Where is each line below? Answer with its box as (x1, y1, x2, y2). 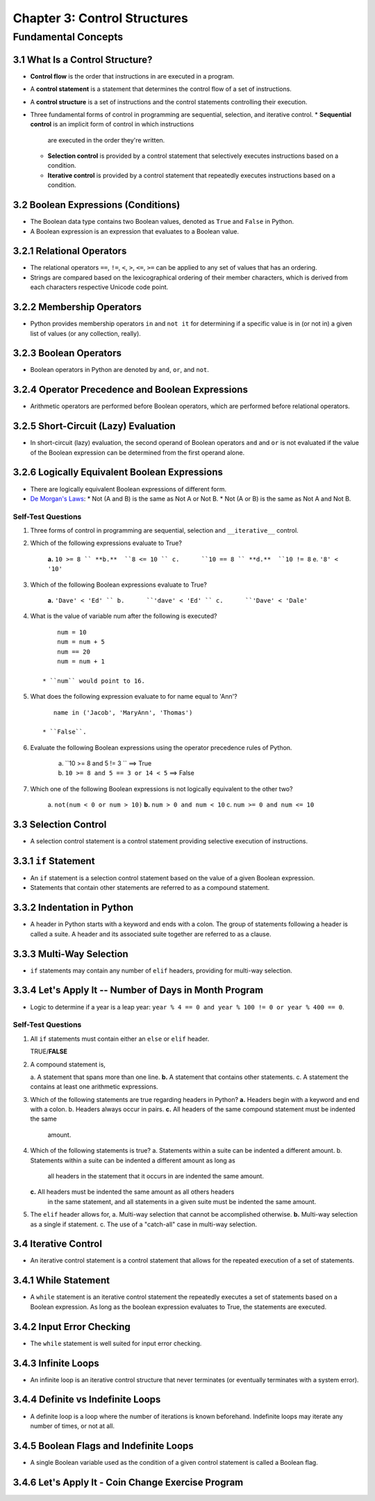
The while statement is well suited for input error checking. (30, 1339, 202, 1347)
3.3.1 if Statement (12, 855, 95, 867)
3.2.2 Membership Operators (12, 301, 142, 313)
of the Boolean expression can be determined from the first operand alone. (30, 448, 245, 457)
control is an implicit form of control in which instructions (30, 120, 194, 129)
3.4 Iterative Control (12, 1238, 102, 1250)
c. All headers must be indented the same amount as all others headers (30, 1187, 235, 1196)
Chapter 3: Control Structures (12, 10, 189, 26)
